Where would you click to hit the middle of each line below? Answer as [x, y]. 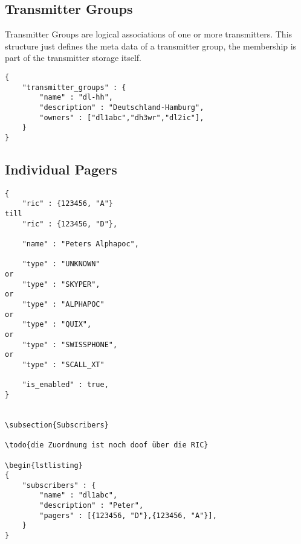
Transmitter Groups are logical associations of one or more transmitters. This [149, 34]
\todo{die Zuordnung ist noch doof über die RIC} [107, 445]
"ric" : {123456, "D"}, [70, 224]
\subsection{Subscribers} [57, 425]
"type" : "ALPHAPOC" [63, 304]
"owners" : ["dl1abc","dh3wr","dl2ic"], [122, 117]
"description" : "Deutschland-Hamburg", [122, 107]
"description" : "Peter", [92, 506]
